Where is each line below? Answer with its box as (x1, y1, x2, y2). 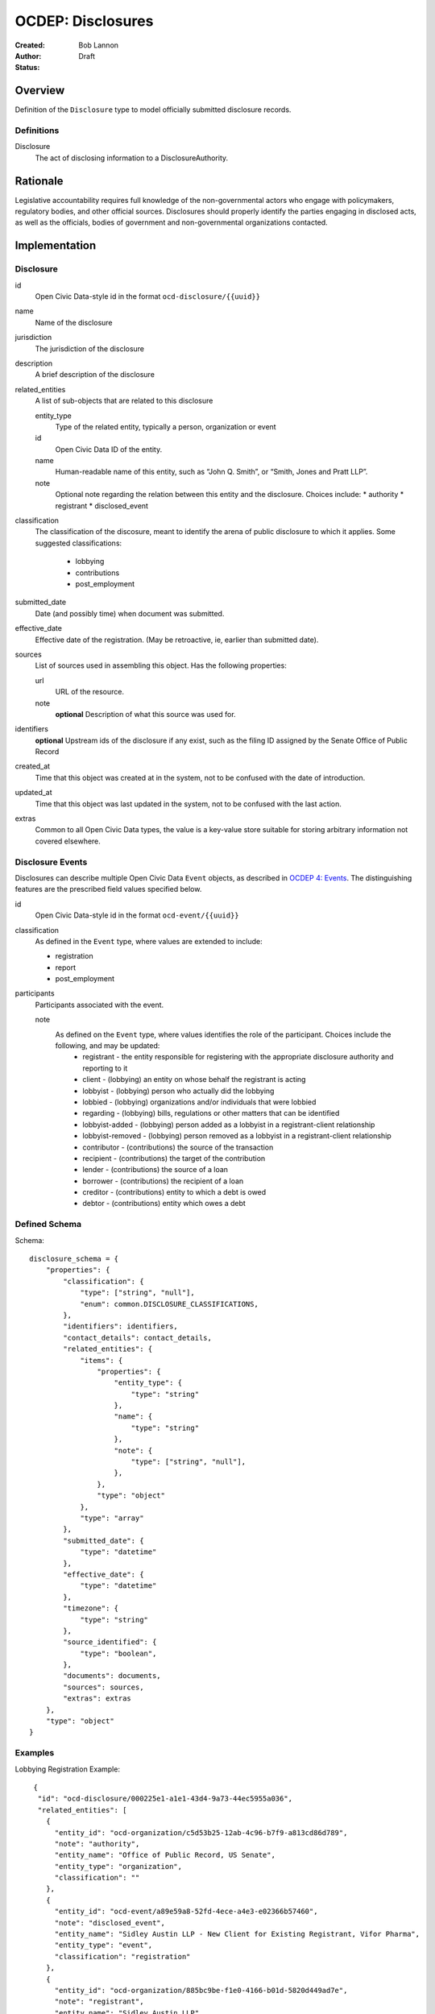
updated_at (14, 788, 52, 798)
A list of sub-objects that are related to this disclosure (35, 396, 213, 406)
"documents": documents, (63, 1672, 161, 1680)
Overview (14, 84, 65, 97)
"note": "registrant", (54, 1997, 144, 2006)
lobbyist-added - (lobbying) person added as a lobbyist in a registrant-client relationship (82, 1120, 375, 1129)
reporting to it (82, 1063, 128, 1073)
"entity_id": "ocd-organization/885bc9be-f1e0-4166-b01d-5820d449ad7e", (54, 1986, 348, 1995)
